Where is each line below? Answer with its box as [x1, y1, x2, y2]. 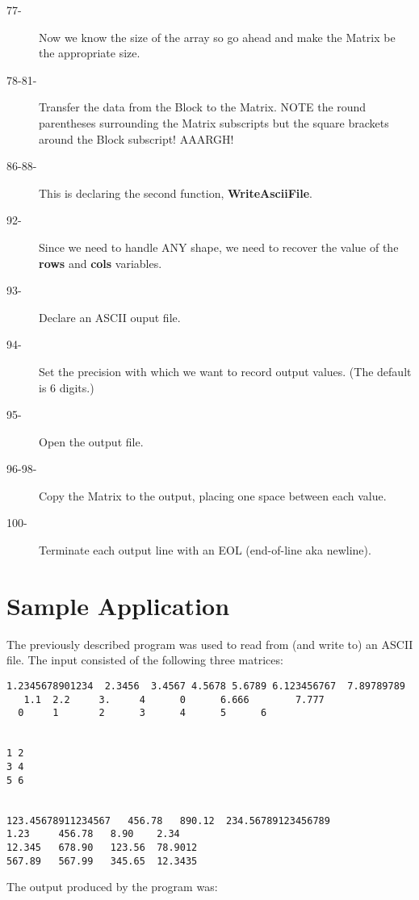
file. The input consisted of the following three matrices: [6, 651, 283, 668]
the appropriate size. [39, 44, 140, 61]
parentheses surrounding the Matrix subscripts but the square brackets [39, 114, 389, 131]
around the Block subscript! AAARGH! [39, 130, 234, 147]
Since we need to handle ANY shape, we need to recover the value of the [39, 238, 399, 255]
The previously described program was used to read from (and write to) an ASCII [6, 635, 413, 652]
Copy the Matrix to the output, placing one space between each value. [39, 487, 387, 504]
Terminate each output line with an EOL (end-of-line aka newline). [39, 542, 371, 559]
